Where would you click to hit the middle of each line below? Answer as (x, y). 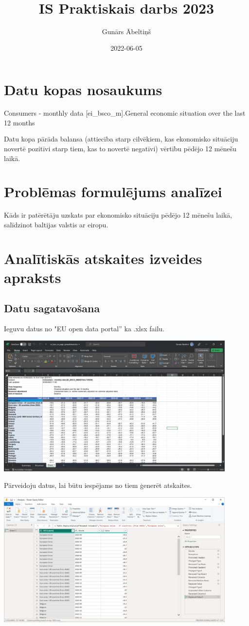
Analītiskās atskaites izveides (103, 258)
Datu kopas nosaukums (83, 90)
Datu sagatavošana (52, 308)
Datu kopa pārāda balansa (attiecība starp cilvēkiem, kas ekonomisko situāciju (121, 139)
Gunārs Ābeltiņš (126, 31)
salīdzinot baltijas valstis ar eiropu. (56, 224)
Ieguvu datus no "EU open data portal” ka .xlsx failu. (84, 329)
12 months (19, 122)
